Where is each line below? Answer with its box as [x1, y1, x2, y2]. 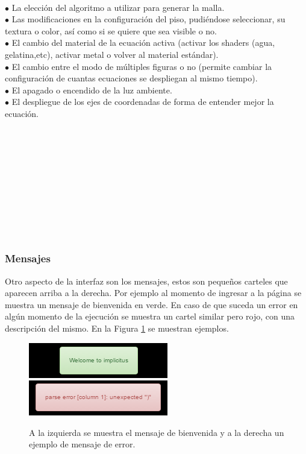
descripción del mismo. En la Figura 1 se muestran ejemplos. [5, 322, 229, 335]
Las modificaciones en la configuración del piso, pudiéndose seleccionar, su [11, 13, 286, 25]
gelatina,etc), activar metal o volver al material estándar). [5, 48, 219, 60]
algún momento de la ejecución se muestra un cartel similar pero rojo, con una [5, 310, 295, 323]
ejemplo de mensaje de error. [29, 438, 136, 450]
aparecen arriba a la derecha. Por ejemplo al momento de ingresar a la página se [5, 286, 302, 299]
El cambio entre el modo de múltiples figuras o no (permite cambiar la [11, 60, 272, 72]
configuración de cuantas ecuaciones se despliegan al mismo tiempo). [5, 72, 258, 84]
